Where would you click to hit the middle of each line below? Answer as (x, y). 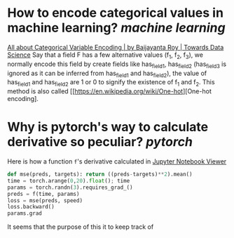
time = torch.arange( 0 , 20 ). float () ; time (69, 180)
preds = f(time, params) (43, 194)
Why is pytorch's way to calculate (108, 127)
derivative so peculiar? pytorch (100, 142)
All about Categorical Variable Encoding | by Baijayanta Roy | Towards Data (116, 47)
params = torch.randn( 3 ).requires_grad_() (70, 187)
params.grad (25, 213)
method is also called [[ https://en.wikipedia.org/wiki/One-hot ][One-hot (109, 91)
